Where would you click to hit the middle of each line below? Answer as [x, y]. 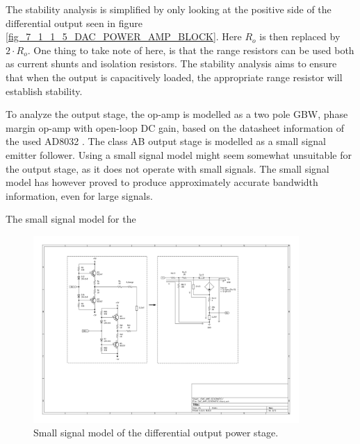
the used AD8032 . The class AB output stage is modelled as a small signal [166, 141]
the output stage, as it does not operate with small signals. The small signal [167, 168]
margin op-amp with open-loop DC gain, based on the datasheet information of [175, 127]
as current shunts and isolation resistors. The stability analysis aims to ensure [171, 63]
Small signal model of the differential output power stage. [156, 433]
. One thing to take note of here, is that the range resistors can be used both [191, 50]
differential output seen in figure [74, 23]
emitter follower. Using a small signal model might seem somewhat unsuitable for [179, 154]
